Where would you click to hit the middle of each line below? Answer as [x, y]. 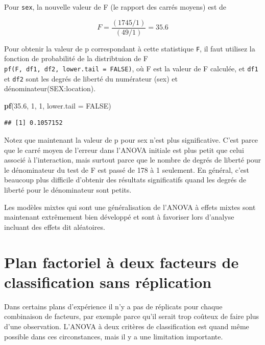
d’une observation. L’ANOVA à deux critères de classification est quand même [127, 326]
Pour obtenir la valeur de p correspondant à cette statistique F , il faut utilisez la [130, 48]
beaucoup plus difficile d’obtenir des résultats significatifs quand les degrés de [125, 180]
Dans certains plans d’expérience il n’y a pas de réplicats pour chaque [113, 306]
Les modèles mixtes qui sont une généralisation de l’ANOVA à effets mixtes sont [130, 207]
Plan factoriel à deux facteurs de [122, 262]
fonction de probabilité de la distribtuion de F [76, 58]
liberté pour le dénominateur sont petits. [68, 190]
